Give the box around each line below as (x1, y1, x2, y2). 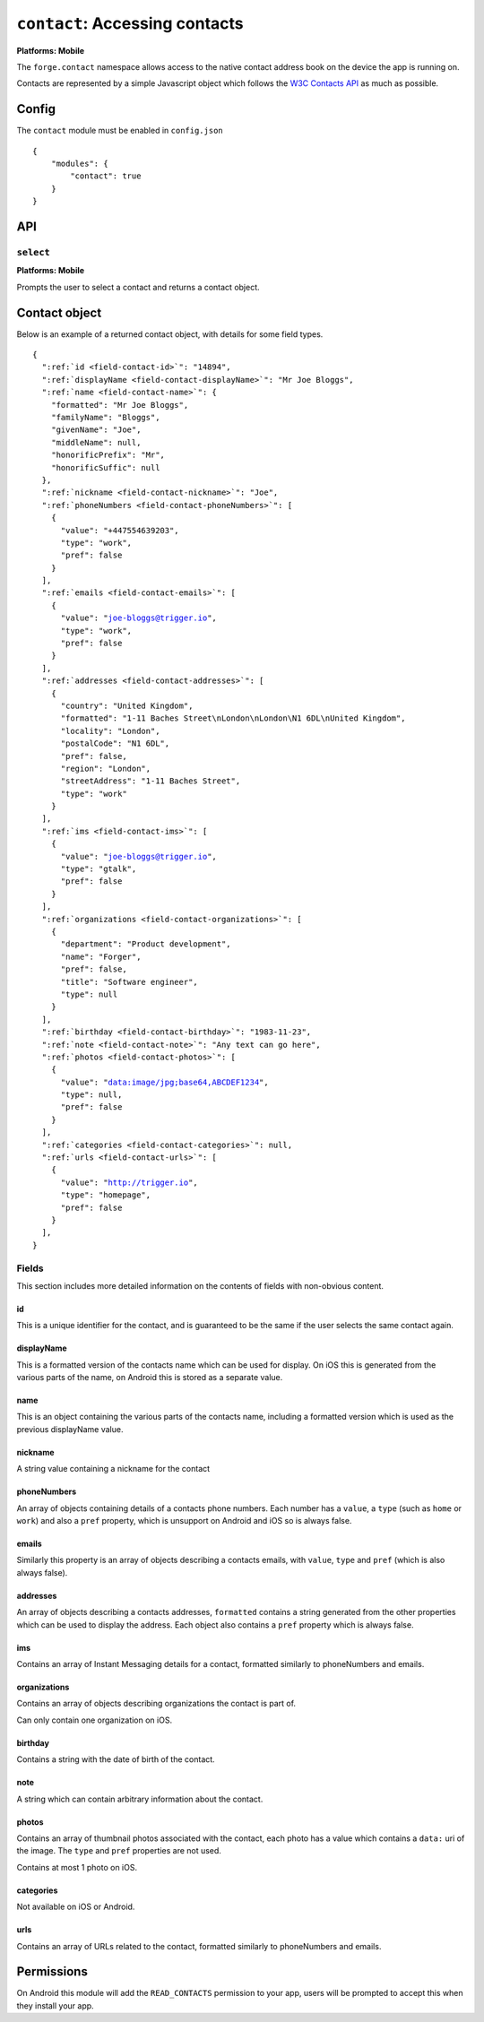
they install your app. (16, 2000, 94, 2011)
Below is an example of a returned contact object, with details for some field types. (16, 328, 324, 340)
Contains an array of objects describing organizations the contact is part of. (16, 1698, 296, 1709)
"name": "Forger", (60, 951, 142, 962)
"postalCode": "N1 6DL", (60, 739, 170, 748)
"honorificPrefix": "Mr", (50, 450, 166, 461)
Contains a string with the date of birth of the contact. (16, 1754, 215, 1765)
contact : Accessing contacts (16, 13, 244, 33)
